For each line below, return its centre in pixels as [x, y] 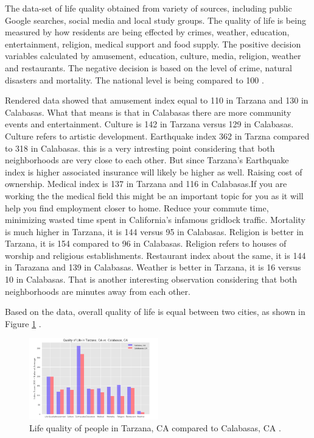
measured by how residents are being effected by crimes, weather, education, [147, 32]
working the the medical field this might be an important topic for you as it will [154, 195]
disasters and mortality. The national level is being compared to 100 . [134, 79]
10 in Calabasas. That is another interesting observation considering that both [151, 279]
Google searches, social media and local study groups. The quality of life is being [155, 20]
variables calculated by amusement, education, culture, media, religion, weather [153, 56]
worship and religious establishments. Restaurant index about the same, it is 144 [155, 255]
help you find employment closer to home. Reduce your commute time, [137, 207]
